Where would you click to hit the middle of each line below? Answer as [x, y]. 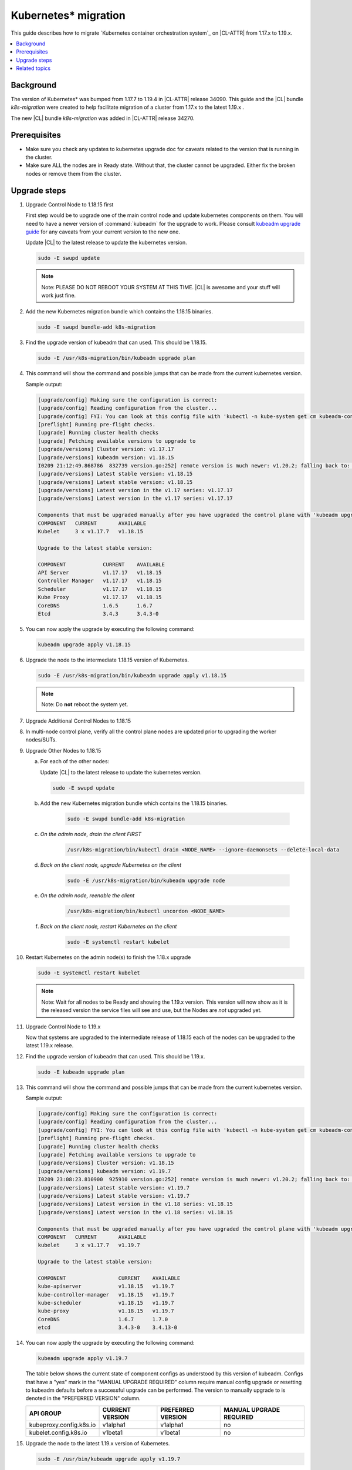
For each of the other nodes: [75, 761]
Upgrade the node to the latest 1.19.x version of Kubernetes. [98, 1443]
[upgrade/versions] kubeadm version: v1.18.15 [106, 457]
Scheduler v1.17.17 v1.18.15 [100, 589]
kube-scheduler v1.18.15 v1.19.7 [106, 1303]
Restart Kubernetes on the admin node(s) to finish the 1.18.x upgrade [108, 957]
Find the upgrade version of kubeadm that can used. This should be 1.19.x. [115, 1056]
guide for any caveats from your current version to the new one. [103, 232]
